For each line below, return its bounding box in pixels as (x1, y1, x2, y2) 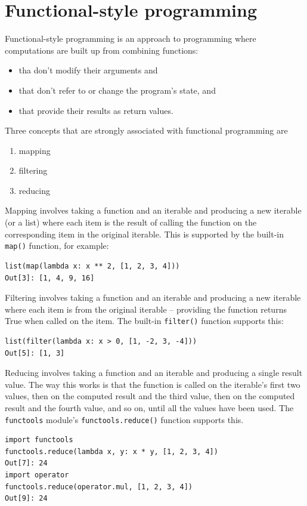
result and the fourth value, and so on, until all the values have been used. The (5, 401, 294, 414)
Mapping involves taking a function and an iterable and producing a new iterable (5, 204, 302, 217)
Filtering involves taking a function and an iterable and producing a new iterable (5, 291, 301, 304)
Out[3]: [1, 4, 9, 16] (5, 273, 95, 282)
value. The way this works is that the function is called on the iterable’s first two (5, 378, 300, 390)
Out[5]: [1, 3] (5, 348, 65, 357)
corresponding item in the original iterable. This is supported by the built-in (5, 227, 284, 240)
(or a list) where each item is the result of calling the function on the (5, 216, 257, 229)
